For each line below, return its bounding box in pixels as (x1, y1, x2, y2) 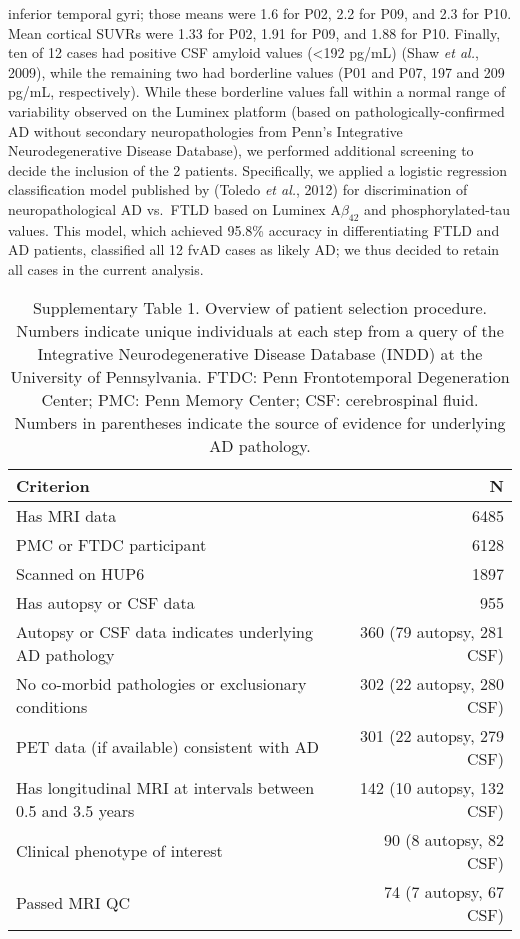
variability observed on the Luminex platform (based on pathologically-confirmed (8, 100, 505, 121)
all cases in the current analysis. (8, 258, 204, 279)
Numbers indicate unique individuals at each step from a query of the (16, 318, 504, 342)
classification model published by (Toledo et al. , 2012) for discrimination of (8, 179, 468, 200)
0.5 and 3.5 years (16, 798, 135, 822)
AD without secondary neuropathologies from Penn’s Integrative (8, 120, 403, 141)
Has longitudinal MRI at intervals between (16, 775, 315, 799)
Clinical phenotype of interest (16, 839, 223, 863)
